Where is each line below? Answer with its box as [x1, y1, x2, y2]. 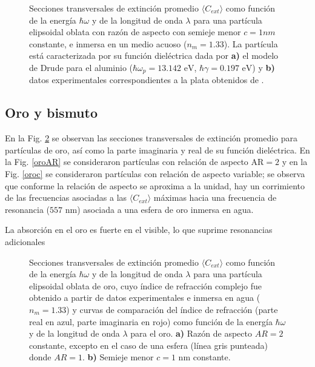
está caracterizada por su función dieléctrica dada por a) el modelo [29, 49, 279, 62]
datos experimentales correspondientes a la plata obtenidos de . [29, 73, 264, 86]
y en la [282, 155, 308, 168]
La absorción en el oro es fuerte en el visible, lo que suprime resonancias [5, 223, 273, 236]
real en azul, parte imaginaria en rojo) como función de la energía [29, 315, 273, 328]
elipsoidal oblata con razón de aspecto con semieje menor [29, 25, 241, 38]
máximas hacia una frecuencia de [153, 191, 277, 204]
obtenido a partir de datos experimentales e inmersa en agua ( [29, 291, 260, 304]
